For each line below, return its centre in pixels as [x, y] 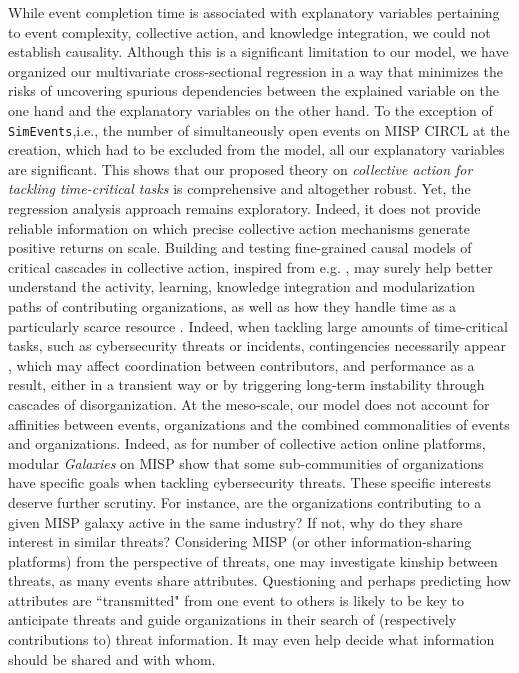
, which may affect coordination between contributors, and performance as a [241, 364]
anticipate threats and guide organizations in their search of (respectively [232, 619]
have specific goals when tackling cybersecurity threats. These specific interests [249, 482]
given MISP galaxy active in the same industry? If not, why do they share [235, 521]
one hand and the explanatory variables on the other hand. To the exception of [250, 109]
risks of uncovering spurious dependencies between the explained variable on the [253, 90]
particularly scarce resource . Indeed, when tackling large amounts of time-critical [258, 325]
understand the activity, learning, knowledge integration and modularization [241, 286]
